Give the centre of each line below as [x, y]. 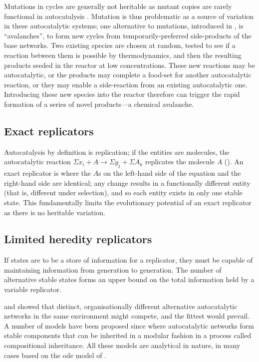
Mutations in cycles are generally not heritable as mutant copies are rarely [118, 6]
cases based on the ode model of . [55, 355]
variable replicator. [33, 289]
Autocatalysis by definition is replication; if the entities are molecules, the [117, 152]
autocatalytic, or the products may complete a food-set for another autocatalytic [128, 75]
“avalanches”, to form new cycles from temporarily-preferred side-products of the [128, 35]
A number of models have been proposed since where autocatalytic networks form [129, 325]
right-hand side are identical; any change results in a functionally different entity [127, 182]
